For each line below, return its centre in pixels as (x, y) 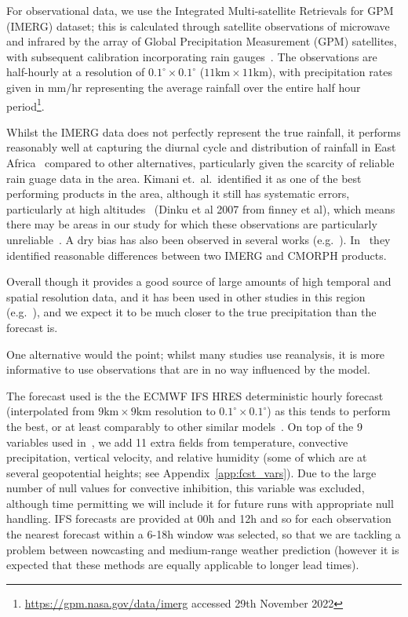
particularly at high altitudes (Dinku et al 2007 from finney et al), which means (201, 208)
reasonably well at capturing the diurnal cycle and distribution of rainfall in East (201, 147)
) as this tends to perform (329, 411)
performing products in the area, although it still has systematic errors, (178, 193)
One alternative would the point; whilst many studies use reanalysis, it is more (196, 354)
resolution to (185, 411)
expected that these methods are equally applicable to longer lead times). (183, 565)
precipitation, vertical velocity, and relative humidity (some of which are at (187, 457)
